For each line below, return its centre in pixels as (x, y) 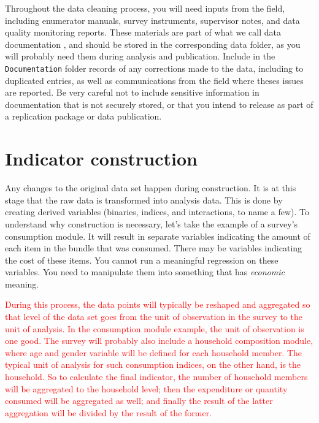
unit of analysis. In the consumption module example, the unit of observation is (155, 328)
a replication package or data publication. (83, 116)
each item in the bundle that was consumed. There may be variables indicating (154, 248)
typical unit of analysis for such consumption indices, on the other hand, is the (153, 364)
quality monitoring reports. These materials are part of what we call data (143, 32)
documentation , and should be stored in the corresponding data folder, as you (153, 44)
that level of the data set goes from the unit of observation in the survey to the (154, 317)
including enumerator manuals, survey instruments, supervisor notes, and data (152, 20)
